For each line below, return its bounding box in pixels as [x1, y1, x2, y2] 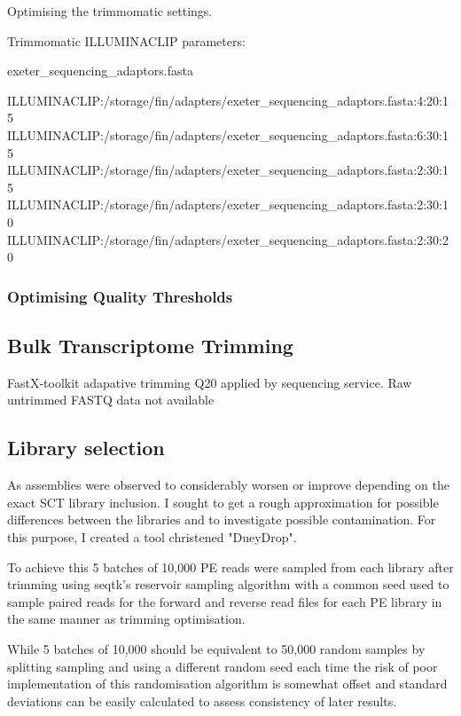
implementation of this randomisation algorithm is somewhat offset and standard [7, 674, 448, 693]
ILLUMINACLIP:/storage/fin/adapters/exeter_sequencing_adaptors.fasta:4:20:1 [7, 90, 449, 109]
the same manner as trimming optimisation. [7, 610, 246, 628]
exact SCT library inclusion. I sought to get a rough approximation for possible [7, 492, 439, 511]
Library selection [7, 434, 165, 461]
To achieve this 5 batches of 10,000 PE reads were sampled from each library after [7, 557, 454, 576]
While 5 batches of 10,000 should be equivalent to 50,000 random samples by [7, 639, 426, 657]
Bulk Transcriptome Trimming [7, 331, 293, 358]
